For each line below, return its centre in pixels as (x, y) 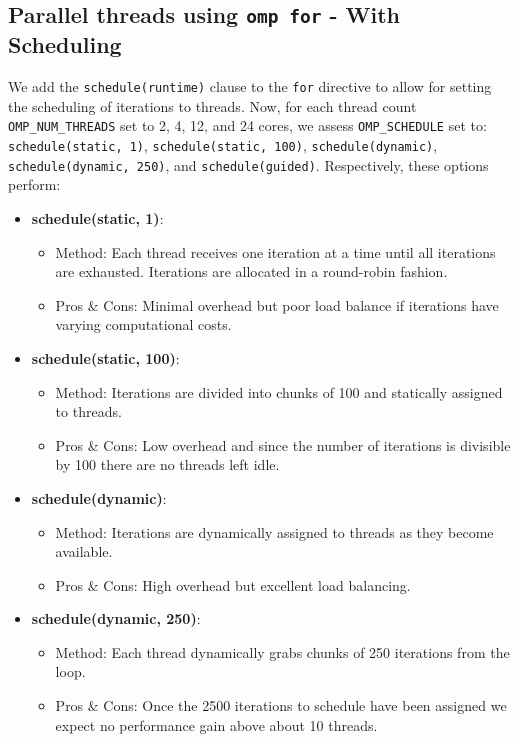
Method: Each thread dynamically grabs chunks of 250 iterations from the (282, 651)
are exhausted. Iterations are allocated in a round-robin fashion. (251, 271)
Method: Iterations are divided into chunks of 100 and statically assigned (279, 391)
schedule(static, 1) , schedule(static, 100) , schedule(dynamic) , (223, 145)
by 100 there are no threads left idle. (167, 464)
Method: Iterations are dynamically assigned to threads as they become (274, 531)
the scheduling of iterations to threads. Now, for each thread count (212, 105)
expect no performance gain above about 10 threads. (216, 724)
